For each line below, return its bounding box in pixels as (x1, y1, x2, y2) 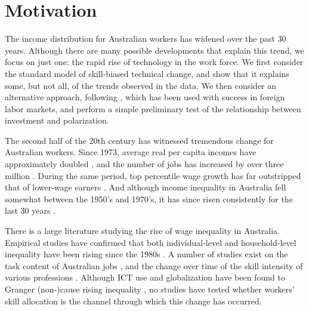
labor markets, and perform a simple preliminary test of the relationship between (5, 102, 301, 115)
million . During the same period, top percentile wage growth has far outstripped (5, 169, 301, 181)
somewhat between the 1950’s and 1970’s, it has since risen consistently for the (5, 192, 293, 205)
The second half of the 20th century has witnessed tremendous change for (5, 134, 274, 146)
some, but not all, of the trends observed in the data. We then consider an (5, 79, 277, 91)
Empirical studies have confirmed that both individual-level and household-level (5, 236, 296, 248)
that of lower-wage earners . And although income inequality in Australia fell (5, 181, 286, 193)
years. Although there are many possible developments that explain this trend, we (5, 44, 304, 56)
